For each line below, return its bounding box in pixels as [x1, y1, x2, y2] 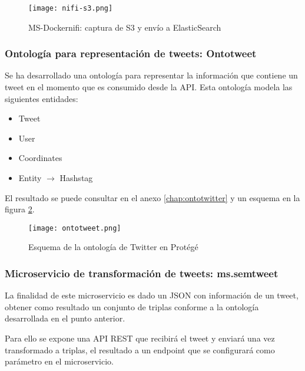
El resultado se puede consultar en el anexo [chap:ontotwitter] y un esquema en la [5, 191, 300, 203]
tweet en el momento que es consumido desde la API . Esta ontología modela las [5, 81, 293, 93]
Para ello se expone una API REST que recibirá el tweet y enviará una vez [5, 332, 275, 344]
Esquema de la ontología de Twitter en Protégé [28, 241, 198, 253]
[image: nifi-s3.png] [28, 4, 113, 12]
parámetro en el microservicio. [5, 355, 114, 367]
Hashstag [59, 172, 93, 184]
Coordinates [18, 152, 62, 164]
